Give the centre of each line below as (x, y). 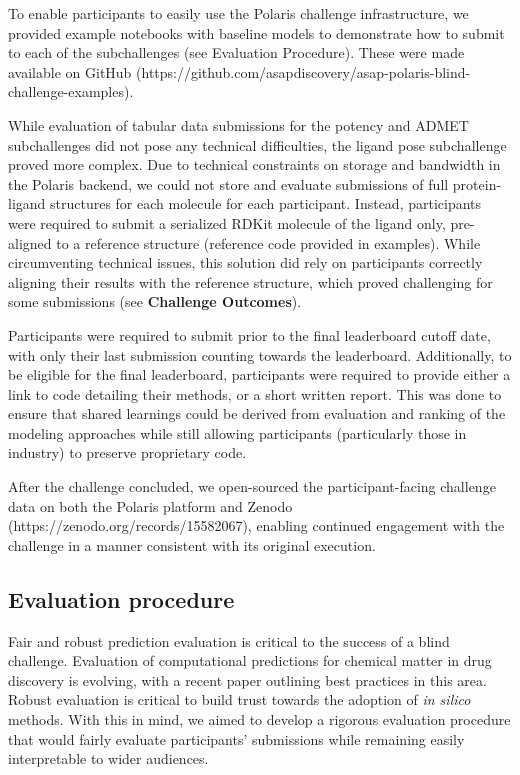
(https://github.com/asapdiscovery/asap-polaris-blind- (303, 71)
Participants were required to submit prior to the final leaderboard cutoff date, (249, 334)
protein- (477, 183)
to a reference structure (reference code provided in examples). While (268, 242)
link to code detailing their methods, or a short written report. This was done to (255, 393)
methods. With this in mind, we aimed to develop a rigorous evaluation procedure (259, 719)
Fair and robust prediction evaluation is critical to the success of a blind (229, 640)
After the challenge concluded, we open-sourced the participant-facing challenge (252, 486)
